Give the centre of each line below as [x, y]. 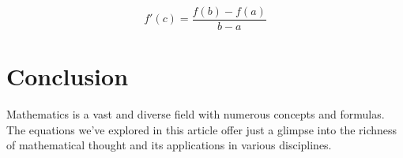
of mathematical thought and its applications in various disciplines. [169, 145]
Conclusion [68, 76]
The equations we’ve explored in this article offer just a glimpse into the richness [202, 129]
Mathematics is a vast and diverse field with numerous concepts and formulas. [196, 114]
